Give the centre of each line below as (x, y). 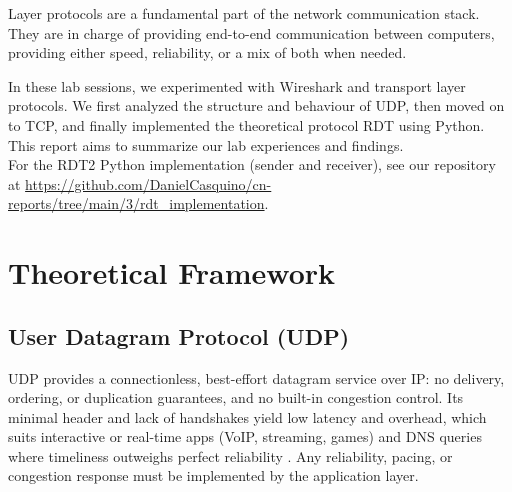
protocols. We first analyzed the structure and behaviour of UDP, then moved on (256, 105)
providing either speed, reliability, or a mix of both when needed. (207, 52)
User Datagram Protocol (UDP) (179, 335)
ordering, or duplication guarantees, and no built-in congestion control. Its (236, 397)
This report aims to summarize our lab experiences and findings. (206, 144)
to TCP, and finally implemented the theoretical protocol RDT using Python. (246, 124)
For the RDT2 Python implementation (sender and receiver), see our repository (252, 164)
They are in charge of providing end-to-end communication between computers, (251, 32)
